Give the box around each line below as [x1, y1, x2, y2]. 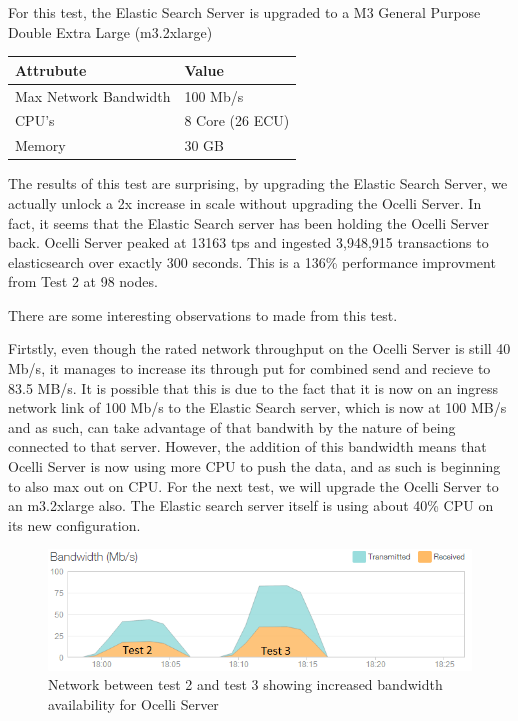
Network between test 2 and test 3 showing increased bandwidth [48, 674, 443, 695]
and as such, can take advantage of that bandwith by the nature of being [8, 416, 456, 437]
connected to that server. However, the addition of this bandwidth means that [8, 436, 487, 457]
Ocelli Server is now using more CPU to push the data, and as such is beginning [8, 456, 501, 477]
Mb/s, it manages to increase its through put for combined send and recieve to [8, 358, 491, 379]
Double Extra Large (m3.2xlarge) [8, 21, 213, 42]
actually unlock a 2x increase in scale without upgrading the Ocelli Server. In [8, 192, 482, 213]
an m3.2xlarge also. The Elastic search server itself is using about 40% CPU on [8, 495, 494, 516]
